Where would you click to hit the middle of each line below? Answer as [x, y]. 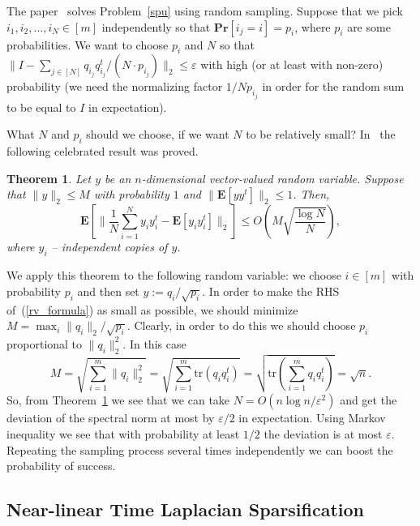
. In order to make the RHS [271, 291]
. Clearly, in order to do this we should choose [241, 325]
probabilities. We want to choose [88, 44]
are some [369, 26]
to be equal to [41, 107]
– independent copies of [109, 247]
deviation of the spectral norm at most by [111, 418]
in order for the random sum [333, 86]
